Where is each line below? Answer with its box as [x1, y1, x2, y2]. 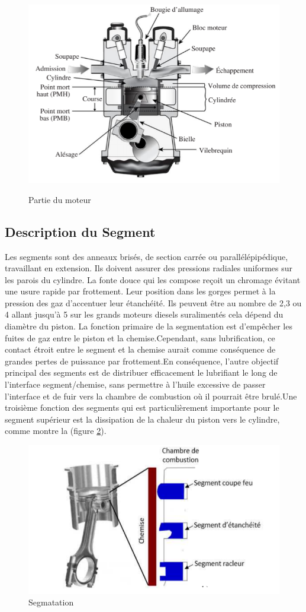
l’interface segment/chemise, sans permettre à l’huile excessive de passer [5, 378, 266, 391]
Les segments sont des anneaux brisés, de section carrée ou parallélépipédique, [5, 250, 288, 262]
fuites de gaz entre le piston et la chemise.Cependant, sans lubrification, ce [5, 331, 275, 344]
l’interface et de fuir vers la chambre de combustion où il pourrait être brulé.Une [5, 389, 297, 402]
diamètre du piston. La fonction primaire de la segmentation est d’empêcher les [5, 320, 292, 332]
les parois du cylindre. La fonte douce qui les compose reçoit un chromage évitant [5, 273, 301, 286]
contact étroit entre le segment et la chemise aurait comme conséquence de [5, 343, 276, 356]
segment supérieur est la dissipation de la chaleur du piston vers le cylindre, [5, 413, 280, 425]
